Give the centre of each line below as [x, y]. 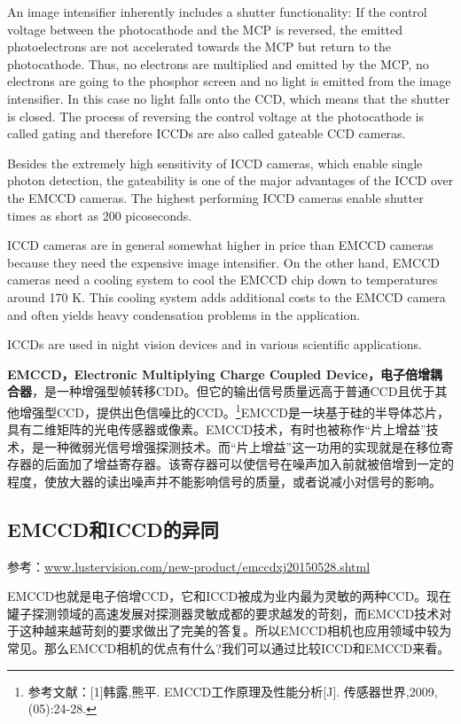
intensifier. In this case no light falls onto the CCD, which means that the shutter [229, 98]
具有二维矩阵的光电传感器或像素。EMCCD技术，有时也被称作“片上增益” [217, 429]
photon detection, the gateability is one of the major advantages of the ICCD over [230, 180]
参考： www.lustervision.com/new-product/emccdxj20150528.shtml [189, 566]
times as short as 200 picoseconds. [100, 215]
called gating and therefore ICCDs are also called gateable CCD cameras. [207, 133]
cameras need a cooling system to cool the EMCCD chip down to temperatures [223, 280]
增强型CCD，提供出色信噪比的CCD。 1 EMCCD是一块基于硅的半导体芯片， [234, 410]
